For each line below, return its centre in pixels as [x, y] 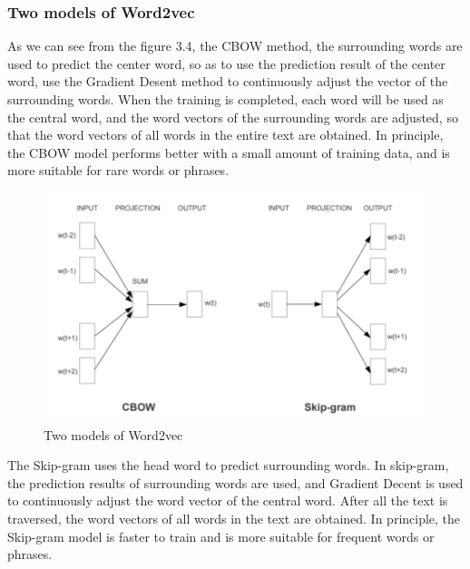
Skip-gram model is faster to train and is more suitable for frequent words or [221, 536]
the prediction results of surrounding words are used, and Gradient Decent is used [235, 482]
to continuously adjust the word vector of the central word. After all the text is [228, 500]
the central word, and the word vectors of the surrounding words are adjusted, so [233, 117]
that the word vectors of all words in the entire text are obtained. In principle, [225, 135]
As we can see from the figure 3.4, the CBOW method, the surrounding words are [235, 46]
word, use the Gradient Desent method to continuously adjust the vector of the [228, 81]
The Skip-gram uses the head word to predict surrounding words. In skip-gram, [228, 465]
